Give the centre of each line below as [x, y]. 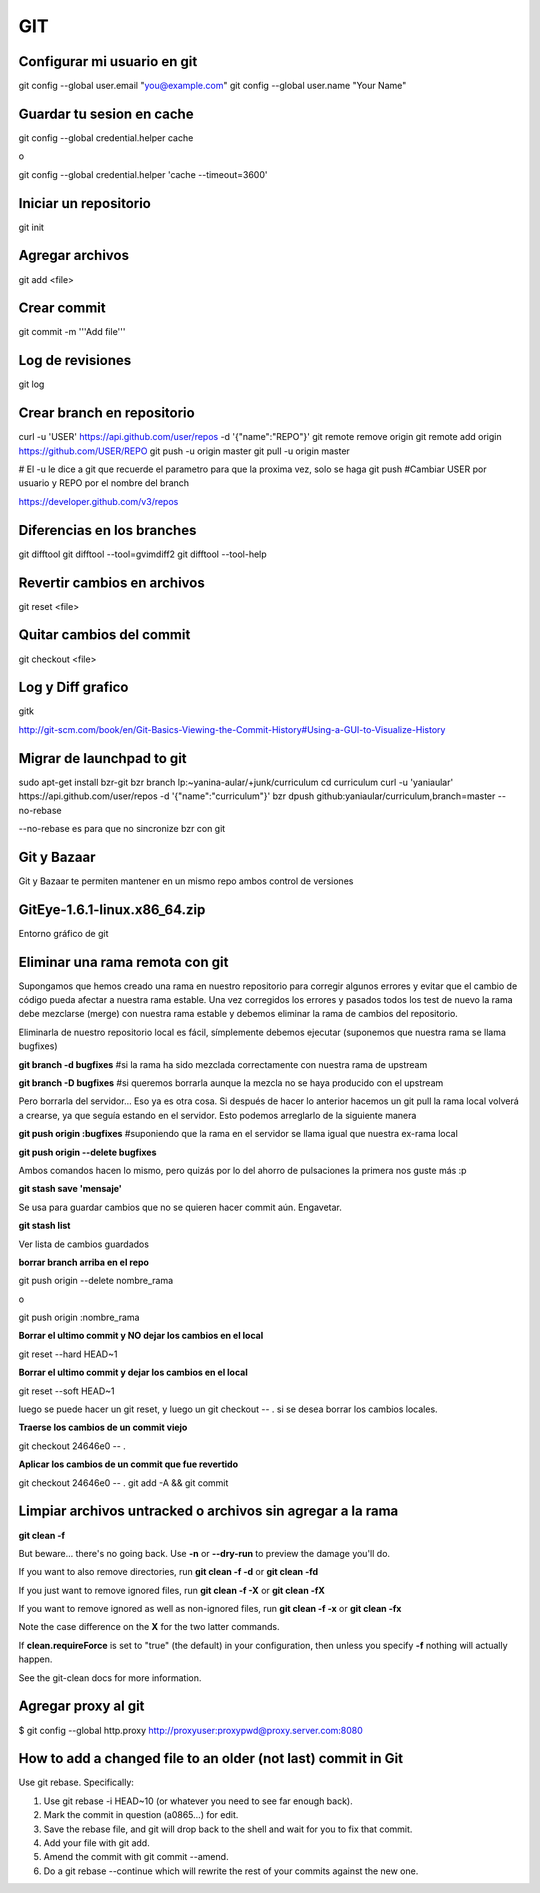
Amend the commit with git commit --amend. [136, 1857]
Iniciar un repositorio [85, 203]
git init [31, 227]
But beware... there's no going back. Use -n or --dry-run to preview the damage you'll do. [204, 1553]
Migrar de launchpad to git [102, 758]
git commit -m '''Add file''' [72, 332]
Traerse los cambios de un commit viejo [103, 1427]
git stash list [44, 1226]
